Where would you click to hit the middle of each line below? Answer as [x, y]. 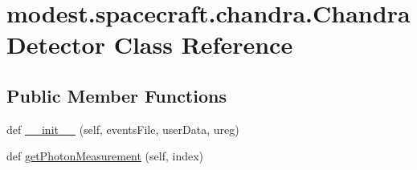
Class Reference [203, 45]
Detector [56, 45]
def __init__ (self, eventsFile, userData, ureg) [123, 129]
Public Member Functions [117, 95]
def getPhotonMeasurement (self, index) [105, 156]
